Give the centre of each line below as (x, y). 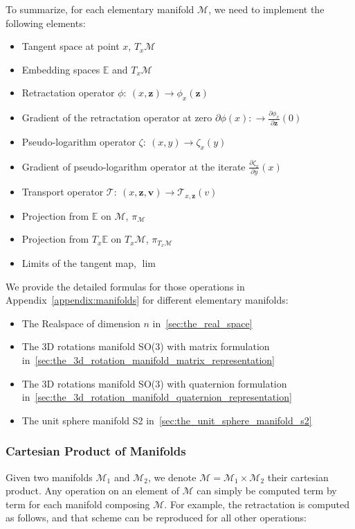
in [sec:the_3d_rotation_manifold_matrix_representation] (148, 360)
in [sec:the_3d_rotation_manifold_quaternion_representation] (157, 397)
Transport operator (63, 192)
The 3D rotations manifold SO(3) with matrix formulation (146, 346)
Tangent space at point (71, 46)
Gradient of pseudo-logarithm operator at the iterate (134, 166)
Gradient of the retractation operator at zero (117, 118)
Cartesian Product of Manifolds (96, 451)
